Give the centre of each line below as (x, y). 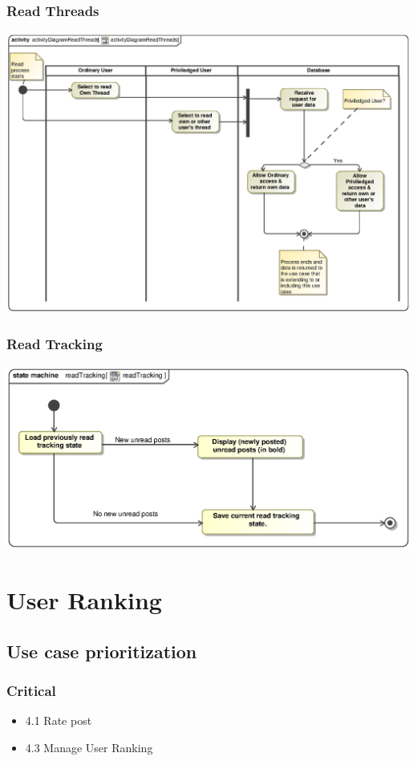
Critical (31, 691)
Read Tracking (55, 344)
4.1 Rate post (59, 720)
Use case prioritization (102, 651)
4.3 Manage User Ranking (89, 747)
